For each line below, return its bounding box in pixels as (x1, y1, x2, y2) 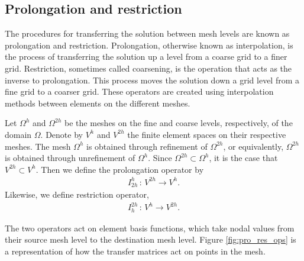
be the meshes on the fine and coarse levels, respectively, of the (64, 117, 293, 129)
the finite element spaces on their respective (127, 128, 286, 140)
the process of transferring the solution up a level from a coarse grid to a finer (5, 50, 287, 63)
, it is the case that (209, 152, 278, 164)
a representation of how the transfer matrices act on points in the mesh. (5, 245, 266, 257)
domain (5, 128, 32, 140)
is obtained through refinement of (86, 140, 208, 152)
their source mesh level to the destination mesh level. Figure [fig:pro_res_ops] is (5, 233, 296, 246)
